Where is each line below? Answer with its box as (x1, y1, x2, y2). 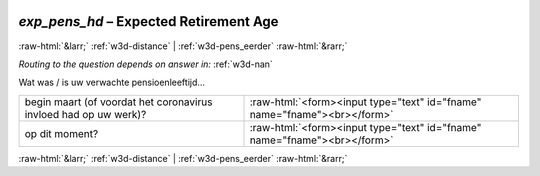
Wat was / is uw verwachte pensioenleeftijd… (18, 76, 205, 89)
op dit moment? (24, 126, 99, 140)
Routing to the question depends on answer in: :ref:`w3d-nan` (18, 58, 274, 70)
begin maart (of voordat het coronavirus (24, 95, 213, 109)
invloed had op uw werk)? (24, 107, 147, 121)
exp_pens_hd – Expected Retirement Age (18, 13, 279, 30)
